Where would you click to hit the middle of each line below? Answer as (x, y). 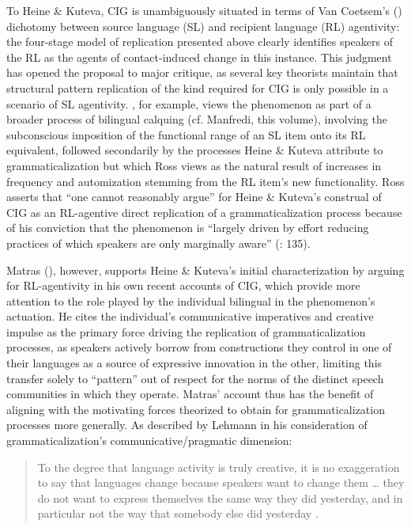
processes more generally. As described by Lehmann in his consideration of (187, 425)
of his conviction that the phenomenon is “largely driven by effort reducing (188, 228)
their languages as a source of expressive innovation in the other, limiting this (194, 363)
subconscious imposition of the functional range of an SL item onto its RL (186, 134)
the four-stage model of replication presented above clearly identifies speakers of (200, 42)
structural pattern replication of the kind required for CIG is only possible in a (198, 87)
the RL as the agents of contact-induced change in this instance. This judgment (199, 57)
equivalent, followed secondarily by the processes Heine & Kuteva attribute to (195, 150)
